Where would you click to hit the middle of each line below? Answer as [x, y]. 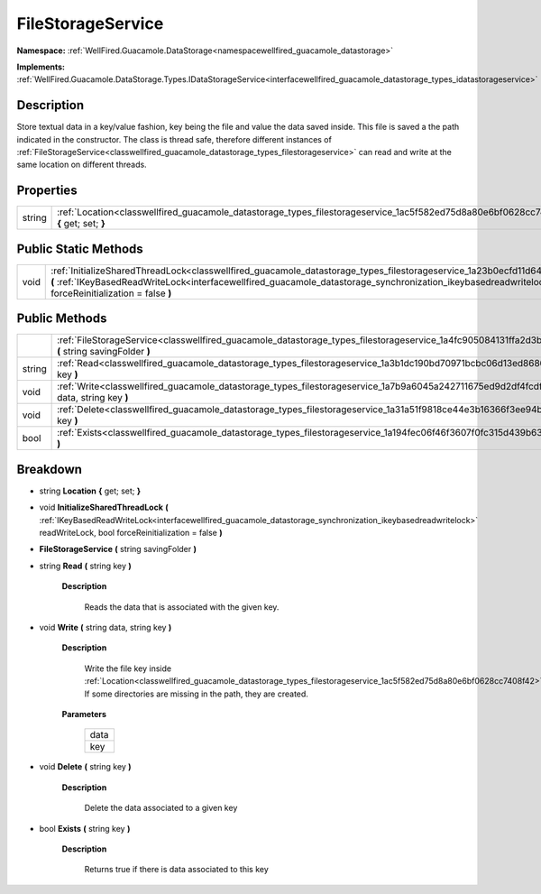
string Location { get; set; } [90, 491]
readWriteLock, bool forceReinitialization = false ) [131, 533]
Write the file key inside [128, 668]
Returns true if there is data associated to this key [177, 870]
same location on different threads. [82, 165]
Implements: [41, 67]
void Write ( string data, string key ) [105, 627]
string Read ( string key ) [86, 566]
